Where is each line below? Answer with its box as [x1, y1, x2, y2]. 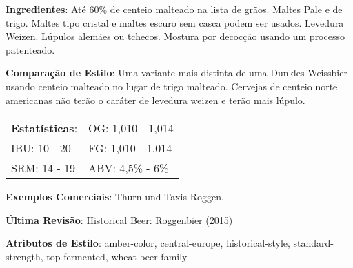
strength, [6, 249, 43, 263]
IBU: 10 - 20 [11, 140, 71, 156]
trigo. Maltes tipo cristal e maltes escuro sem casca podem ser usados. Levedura [6, 15, 344, 30]
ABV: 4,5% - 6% [88, 160, 169, 176]
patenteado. [6, 42, 55, 56]
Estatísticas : [11, 120, 78, 136]
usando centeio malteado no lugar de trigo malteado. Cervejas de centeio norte [6, 79, 338, 93]
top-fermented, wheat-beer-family [46, 249, 188, 263]
